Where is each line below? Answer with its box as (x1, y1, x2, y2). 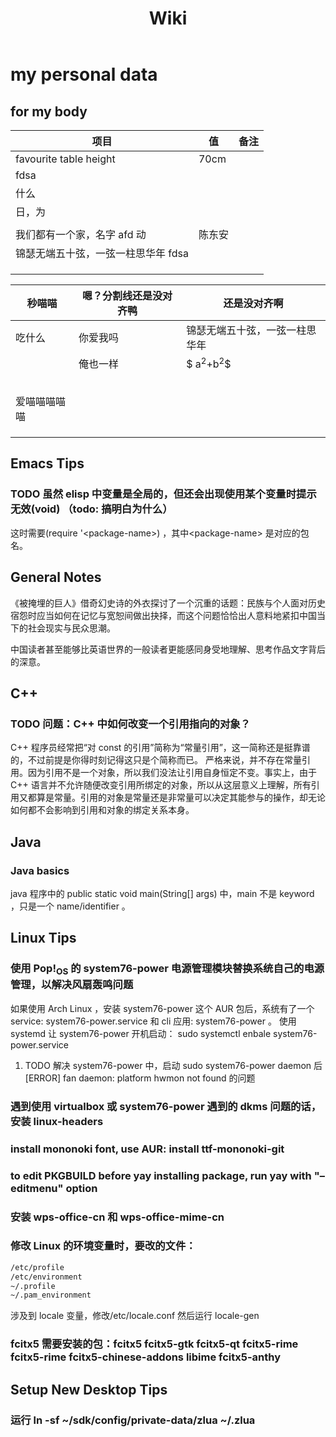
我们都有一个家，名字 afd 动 (15, 228, 147, 241)
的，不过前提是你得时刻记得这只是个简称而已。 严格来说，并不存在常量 (10, 754, 302, 766)
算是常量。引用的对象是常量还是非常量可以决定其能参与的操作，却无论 (36, 792, 326, 804)
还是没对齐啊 (223, 297, 284, 310)
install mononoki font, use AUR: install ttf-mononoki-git (10, 1142, 285, 1156)
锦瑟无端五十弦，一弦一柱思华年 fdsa (15, 247, 189, 260)
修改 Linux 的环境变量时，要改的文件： (10, 1239, 197, 1253)
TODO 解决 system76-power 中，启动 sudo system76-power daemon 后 (24, 1059, 323, 1071)
